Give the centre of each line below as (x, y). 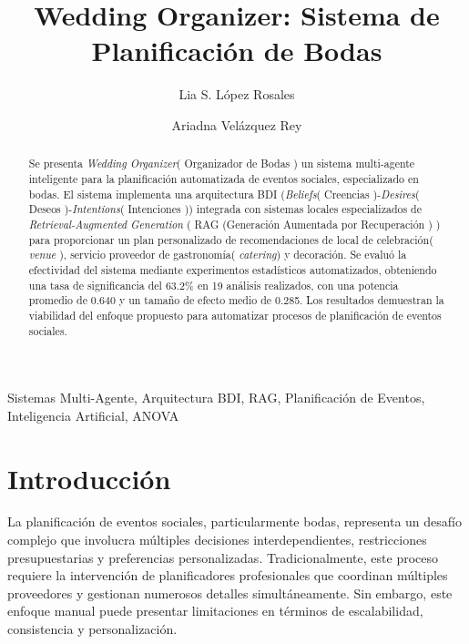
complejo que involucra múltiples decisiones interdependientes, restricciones (217, 540)
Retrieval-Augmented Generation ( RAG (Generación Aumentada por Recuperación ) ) (234, 224)
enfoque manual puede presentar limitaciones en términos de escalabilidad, (215, 611)
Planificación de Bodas (237, 51)
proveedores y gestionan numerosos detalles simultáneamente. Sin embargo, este (230, 593)
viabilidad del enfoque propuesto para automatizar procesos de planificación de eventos (235, 315)
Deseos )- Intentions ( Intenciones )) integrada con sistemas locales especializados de (225, 209)
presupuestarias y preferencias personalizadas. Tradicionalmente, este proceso (223, 557)
